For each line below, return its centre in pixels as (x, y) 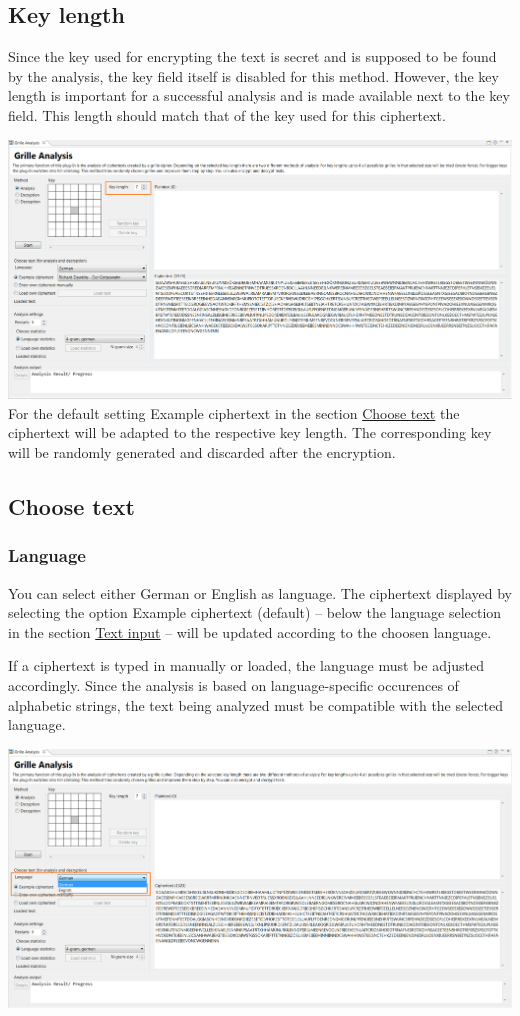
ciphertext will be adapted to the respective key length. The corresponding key (250, 432)
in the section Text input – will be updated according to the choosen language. (250, 631)
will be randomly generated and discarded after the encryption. (202, 451)
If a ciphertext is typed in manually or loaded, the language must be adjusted (246, 665)
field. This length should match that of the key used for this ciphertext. (227, 114)
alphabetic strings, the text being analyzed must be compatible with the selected (255, 704)
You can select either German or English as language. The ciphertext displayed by (260, 592)
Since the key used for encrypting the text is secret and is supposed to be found (252, 56)
